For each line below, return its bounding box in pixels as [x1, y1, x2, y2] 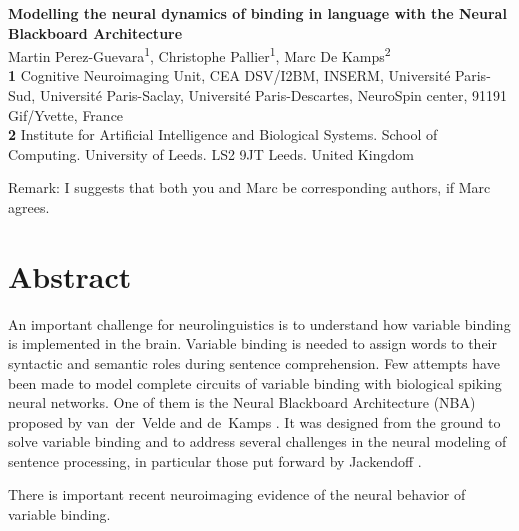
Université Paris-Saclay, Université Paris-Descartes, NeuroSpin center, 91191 [39, 85, 508, 106]
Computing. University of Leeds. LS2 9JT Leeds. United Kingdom [8, 143, 414, 164]
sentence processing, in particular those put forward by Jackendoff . [8, 450, 422, 471]
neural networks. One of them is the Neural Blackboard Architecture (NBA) [8, 392, 476, 413]
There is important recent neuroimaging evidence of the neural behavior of [8, 484, 466, 505]
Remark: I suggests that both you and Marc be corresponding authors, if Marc [8, 177, 491, 198]
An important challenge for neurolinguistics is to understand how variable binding [8, 313, 511, 334]
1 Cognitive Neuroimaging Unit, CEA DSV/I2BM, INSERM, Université [8, 65, 451, 86]
